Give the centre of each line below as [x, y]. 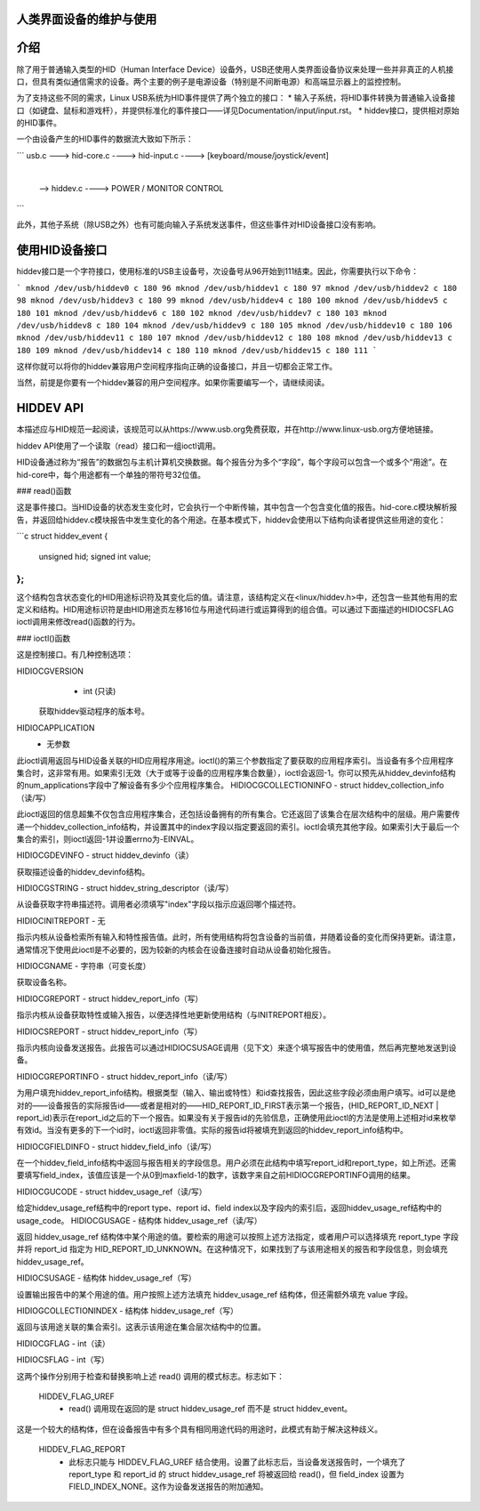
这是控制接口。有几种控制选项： [75, 655]
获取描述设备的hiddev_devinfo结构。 [83, 871]
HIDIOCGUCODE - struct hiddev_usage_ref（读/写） [112, 1192]
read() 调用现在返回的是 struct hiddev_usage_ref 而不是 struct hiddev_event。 [211, 1409]
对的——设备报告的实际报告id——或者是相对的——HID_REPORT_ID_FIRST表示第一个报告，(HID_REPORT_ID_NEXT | [228, 1105]
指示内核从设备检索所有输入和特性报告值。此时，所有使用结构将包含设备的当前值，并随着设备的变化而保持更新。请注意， [238, 937]
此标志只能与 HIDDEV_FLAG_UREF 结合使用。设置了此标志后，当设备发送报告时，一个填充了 [237, 1462]
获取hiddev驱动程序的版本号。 [94, 711]
